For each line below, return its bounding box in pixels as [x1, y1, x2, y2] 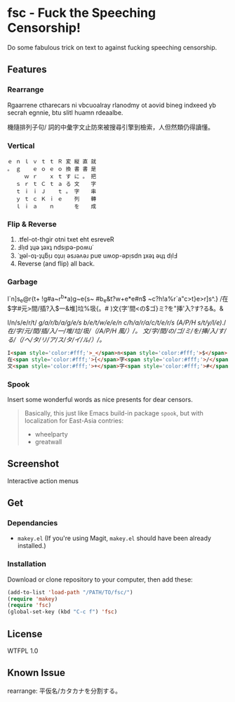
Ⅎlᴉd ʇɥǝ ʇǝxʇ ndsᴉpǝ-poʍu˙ [17, 243, 94, 251]
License [7, 628, 43, 640]
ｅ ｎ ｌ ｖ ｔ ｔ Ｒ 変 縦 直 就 [7, 158, 97, 165]
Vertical [7, 141, 35, 151]
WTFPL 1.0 [7, 646, 39, 655]
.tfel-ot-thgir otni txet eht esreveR [17, 235, 114, 244]
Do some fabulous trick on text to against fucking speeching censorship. [7, 43, 217, 51]
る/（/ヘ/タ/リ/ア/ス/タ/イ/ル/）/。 [7, 335, 106, 344]
